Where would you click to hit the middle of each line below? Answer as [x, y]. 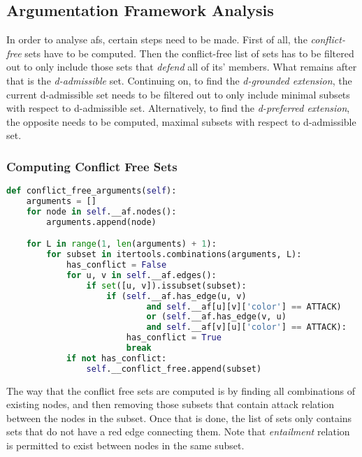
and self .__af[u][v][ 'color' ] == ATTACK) [244, 306]
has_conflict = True [174, 338]
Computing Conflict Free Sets [92, 166]
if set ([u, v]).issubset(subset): [166, 285]
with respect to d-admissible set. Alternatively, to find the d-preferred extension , [178, 108]
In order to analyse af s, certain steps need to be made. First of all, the [157, 39]
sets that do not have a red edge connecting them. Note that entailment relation [178, 431]
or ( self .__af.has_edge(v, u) [216, 317]
